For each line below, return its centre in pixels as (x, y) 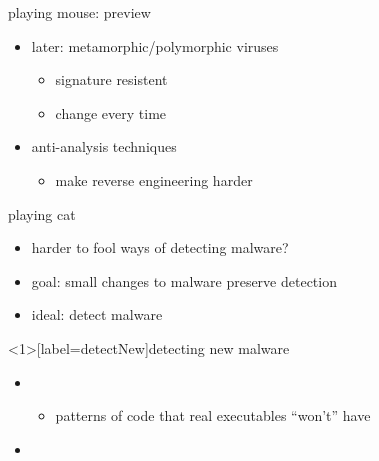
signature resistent (111, 79)
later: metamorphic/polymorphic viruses (155, 45)
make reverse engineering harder (154, 179)
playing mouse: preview (79, 12)
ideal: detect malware (97, 314)
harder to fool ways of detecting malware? (160, 247)
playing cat (42, 213)
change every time (111, 112)
